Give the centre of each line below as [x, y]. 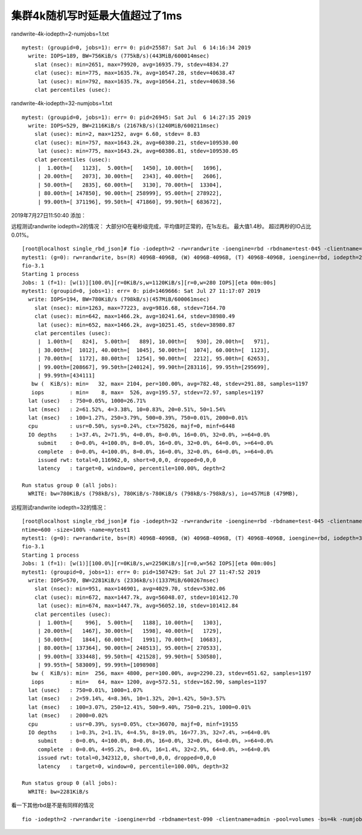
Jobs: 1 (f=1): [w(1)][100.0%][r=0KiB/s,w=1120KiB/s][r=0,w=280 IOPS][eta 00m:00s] [149, 283]
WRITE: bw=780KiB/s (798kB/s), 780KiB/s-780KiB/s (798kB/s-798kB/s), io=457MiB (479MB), [163, 494]
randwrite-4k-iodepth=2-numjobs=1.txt [60, 34]
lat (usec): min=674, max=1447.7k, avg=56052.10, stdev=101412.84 [138, 606]
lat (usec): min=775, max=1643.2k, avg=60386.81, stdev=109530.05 [138, 151]
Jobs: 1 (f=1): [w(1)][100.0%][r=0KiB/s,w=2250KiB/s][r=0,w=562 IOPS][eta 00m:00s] [149, 564]
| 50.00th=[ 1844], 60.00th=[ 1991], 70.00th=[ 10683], [130, 639]
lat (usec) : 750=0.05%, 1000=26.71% [87, 401]
